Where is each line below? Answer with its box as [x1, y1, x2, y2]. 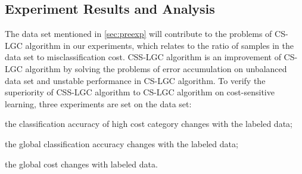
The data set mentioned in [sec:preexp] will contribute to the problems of [5, 27, 272, 40]
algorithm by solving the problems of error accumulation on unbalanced [25, 62, 287, 74]
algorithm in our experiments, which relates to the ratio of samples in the [25, 39, 294, 51]
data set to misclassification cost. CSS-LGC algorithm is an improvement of [5, 51, 281, 63]
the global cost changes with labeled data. [5, 157, 158, 170]
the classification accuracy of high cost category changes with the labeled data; [5, 117, 292, 130]
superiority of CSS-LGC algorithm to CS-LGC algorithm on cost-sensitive [5, 86, 275, 98]
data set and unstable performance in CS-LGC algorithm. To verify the [5, 74, 266, 86]
